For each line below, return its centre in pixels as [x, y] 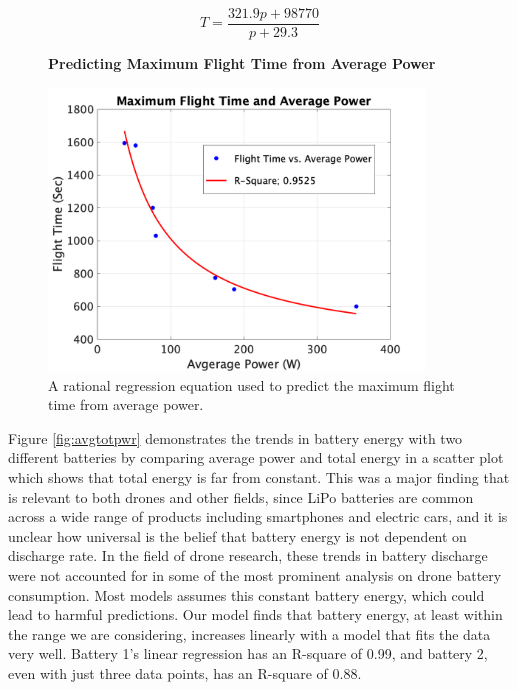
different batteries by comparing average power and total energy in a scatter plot [256, 457]
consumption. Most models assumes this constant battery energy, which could [246, 594]
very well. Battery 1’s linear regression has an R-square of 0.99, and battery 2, [248, 653]
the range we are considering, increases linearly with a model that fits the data [249, 633]
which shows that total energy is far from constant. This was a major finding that [259, 477]
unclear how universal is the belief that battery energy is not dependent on [237, 535]
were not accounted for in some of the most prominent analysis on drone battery [255, 575]
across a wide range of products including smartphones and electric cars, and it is [258, 516]
